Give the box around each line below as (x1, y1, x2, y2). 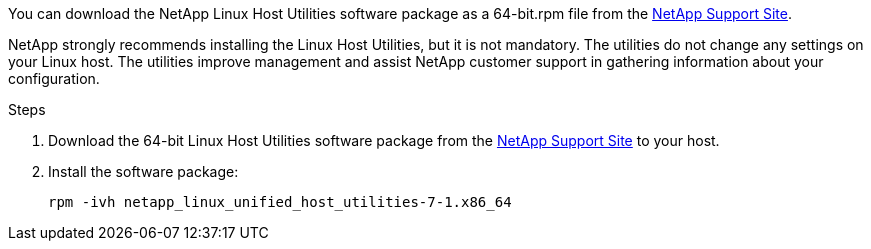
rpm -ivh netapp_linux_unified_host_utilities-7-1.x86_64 (48, 194, 512, 210)
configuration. (8, 70, 100, 87)
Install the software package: (48, 163, 239, 180)
